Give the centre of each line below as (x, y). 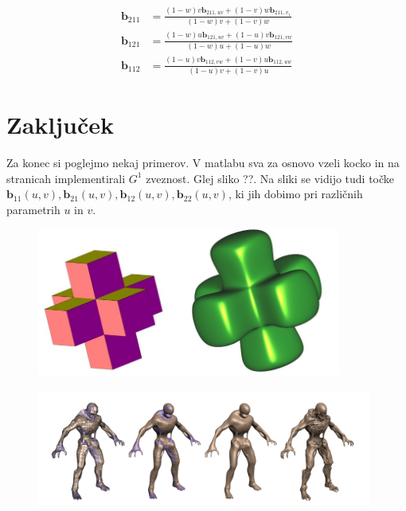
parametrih (33, 209)
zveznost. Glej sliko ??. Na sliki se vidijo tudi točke (270, 178)
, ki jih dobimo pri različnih (295, 194)
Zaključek (61, 125)
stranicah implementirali (66, 178)
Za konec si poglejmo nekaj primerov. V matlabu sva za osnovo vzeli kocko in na (203, 163)
